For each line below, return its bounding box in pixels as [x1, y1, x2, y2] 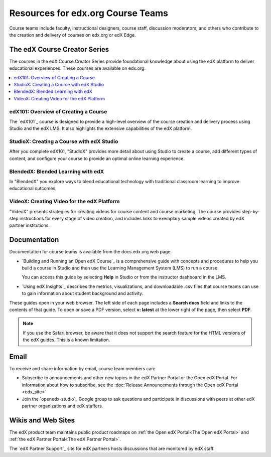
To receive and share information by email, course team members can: [9, 366, 156, 372]
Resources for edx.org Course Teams [9, 8, 168, 19]
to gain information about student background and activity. [22, 290, 144, 296]
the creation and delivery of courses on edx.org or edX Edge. [9, 32, 136, 38]
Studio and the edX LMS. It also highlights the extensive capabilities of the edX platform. [9, 125, 192, 131]
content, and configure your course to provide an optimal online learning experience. [9, 156, 185, 162]
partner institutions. [9, 222, 50, 228]
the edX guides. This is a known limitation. [23, 337, 110, 343]
